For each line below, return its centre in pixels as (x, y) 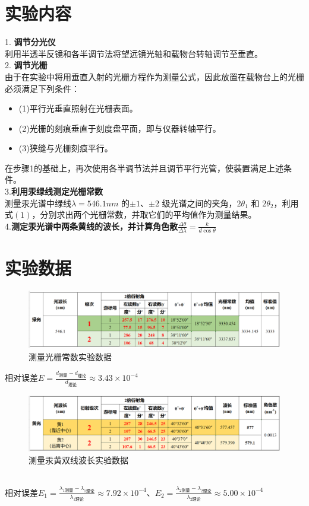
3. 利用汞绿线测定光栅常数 (54, 191)
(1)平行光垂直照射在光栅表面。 (78, 108)
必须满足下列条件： (42, 88)
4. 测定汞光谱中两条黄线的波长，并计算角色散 (91, 226)
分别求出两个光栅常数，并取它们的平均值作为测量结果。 (148, 214)
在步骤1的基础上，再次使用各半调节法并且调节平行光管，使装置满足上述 (144, 168)
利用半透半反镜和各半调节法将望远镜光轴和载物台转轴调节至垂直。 (134, 53)
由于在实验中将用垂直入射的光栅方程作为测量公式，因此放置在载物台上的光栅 (154, 76)
